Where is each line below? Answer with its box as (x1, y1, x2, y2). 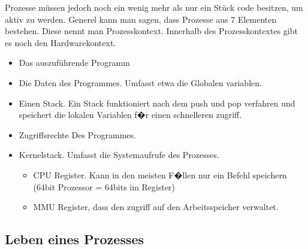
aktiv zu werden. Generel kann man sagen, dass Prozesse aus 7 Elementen (5, 13, 277, 25)
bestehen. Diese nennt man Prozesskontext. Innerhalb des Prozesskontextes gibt (5, 25, 298, 37)
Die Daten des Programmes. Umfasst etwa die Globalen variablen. (19, 76, 262, 89)
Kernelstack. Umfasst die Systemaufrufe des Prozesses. (19, 148, 219, 161)
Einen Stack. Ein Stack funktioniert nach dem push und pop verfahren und (19, 96, 295, 109)
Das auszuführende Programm (19, 56, 130, 69)
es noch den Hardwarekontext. (5, 36, 116, 48)
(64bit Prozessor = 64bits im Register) (33, 180, 176, 193)
